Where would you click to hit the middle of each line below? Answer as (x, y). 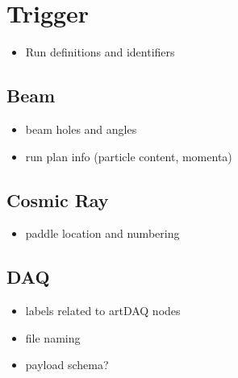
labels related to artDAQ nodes (103, 311)
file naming (53, 337)
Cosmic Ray (58, 199)
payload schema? (67, 365)
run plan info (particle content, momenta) (129, 156)
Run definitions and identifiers (100, 52)
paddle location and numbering (102, 233)
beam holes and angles (81, 129)
